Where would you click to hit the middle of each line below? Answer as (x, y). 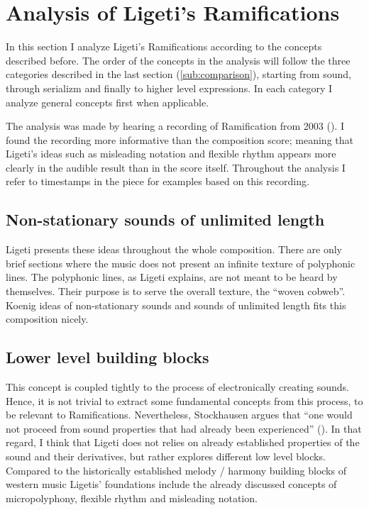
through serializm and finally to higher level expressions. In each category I (169, 88)
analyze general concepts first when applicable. (108, 102)
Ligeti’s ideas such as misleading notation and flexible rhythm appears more (171, 154)
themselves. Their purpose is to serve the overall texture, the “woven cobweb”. (176, 291)
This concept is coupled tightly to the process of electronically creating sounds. (177, 387)
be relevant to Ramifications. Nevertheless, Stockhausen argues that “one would (179, 415)
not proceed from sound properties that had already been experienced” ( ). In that (184, 428)
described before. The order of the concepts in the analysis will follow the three (178, 60)
